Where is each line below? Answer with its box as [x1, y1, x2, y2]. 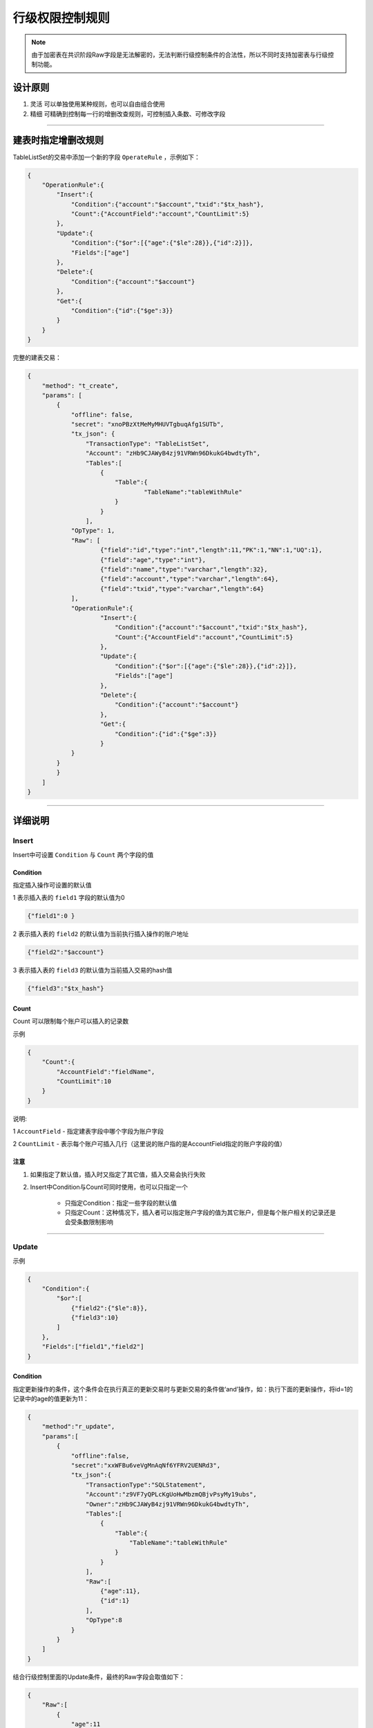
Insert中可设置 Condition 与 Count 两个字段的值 [12, 850, 154, 858]
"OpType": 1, [70, 527, 115, 535]
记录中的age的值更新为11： [12, 1395, 89, 1403]
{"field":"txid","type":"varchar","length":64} [100, 585, 265, 592]
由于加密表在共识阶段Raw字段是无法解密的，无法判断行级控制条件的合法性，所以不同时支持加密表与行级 [31, 50, 328, 59]
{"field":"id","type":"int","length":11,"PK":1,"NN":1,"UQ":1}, [100, 546, 323, 554]
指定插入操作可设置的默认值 [12, 881, 92, 890]
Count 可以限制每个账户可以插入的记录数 [12, 1017, 129, 1026]
